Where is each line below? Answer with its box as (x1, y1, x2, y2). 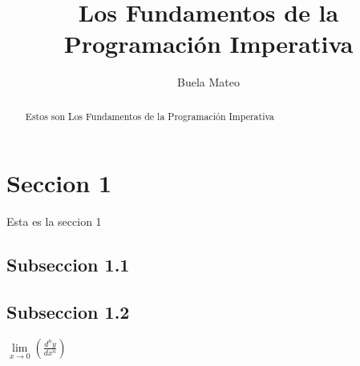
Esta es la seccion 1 (6, 213, 102, 230)
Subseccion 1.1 (6, 252, 130, 277)
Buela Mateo (177, 74, 240, 90)
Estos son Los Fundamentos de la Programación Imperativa (25, 109, 275, 123)
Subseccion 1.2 (6, 300, 130, 324)
